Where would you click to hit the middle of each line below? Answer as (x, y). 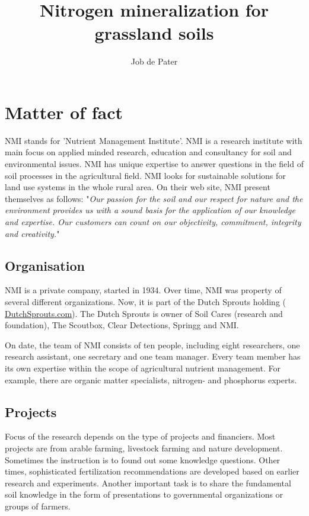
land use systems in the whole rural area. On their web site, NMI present (138, 187)
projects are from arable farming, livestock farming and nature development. (144, 448)
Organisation (45, 265)
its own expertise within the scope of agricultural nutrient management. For (143, 368)
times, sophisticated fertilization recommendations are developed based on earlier (152, 471)
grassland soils (154, 33)
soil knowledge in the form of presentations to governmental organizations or (144, 494)
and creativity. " (32, 233)
